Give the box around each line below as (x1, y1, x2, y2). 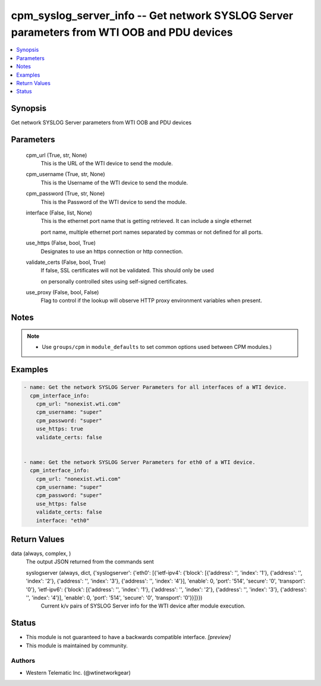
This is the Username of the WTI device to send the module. (40, 179, 188, 186)
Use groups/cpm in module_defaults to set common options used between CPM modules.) (42, 344, 272, 351)
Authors (11, 657, 36, 665)
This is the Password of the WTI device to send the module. (40, 198, 187, 205)
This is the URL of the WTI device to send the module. (40, 160, 173, 166)
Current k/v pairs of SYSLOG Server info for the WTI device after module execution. (40, 602, 246, 609)
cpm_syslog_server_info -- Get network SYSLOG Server (11, 9, 294, 22)
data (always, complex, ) (11, 550, 71, 557)
